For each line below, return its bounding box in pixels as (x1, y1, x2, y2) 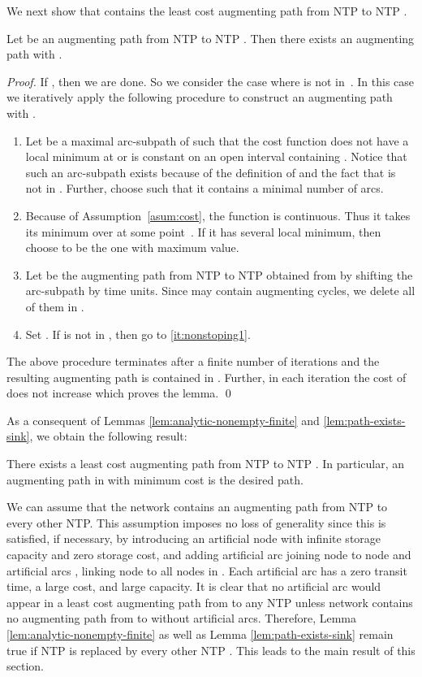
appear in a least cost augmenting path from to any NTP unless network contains (6, 593, 413, 610)
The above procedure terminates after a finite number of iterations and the (6, 353, 380, 370)
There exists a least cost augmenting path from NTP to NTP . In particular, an (6, 455, 405, 472)
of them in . (25, 297, 84, 315)
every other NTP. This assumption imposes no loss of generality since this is (6, 514, 386, 531)
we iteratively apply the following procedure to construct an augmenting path (6, 89, 393, 106)
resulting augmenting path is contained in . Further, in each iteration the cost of (6, 368, 407, 385)
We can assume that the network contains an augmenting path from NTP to (6, 498, 388, 515)
